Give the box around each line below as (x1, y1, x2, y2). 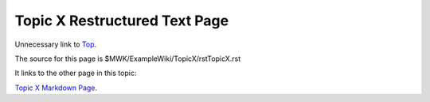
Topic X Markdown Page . (14, 83, 98, 93)
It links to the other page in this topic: (14, 68, 137, 78)
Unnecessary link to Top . (14, 40, 97, 49)
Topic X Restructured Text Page (14, 12, 229, 29)
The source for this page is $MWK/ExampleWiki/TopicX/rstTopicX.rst (14, 54, 241, 63)
